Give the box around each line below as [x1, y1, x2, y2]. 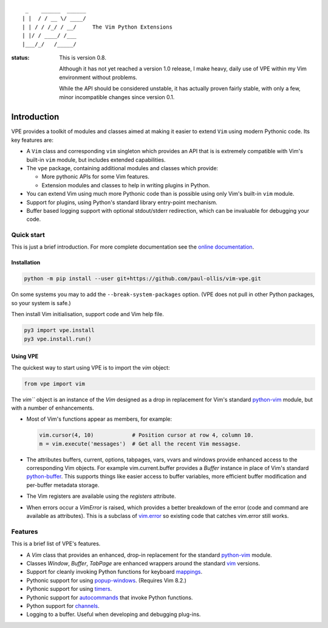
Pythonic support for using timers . [26, 585, 112, 593]
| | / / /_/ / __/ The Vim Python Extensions [22, 23, 173, 30]
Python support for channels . [26, 602, 100, 609]
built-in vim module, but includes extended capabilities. [26, 156, 166, 164]
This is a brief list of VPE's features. [11, 540, 101, 547]
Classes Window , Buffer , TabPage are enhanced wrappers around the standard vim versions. [26, 559, 261, 567]
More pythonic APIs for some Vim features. [41, 173, 150, 181]
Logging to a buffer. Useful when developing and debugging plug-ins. [26, 611, 201, 618]
